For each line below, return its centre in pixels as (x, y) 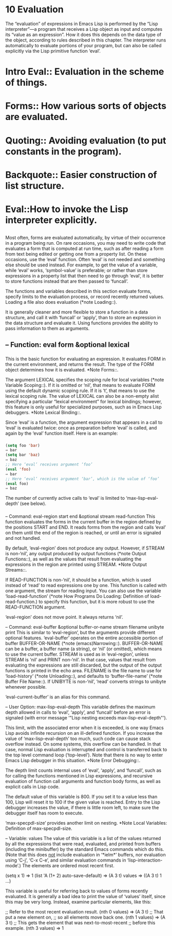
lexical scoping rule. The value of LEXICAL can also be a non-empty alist (82, 396)
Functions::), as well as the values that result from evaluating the (73, 559)
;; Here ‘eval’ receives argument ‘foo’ (49, 464)
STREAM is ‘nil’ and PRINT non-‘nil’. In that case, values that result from (81, 660)
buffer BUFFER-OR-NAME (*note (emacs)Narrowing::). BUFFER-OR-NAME (84, 643)
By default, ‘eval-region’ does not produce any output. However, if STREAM (85, 548)
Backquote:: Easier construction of (81, 175)
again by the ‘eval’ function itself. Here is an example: (62, 433)
